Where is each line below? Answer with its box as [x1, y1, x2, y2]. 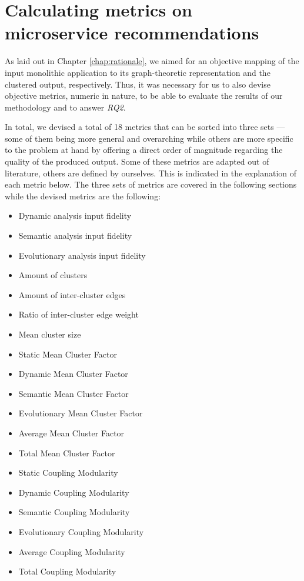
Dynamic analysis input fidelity [18, 209, 132, 222]
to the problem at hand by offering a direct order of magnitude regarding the [5, 143, 283, 156]
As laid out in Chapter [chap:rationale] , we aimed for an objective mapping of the [5, 55, 299, 67]
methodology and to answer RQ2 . [5, 101, 126, 113]
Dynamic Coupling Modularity [18, 486, 129, 498]
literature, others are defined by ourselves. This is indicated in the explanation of [5, 166, 297, 179]
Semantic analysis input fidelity [18, 229, 132, 242]
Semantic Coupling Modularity [18, 506, 130, 518]
